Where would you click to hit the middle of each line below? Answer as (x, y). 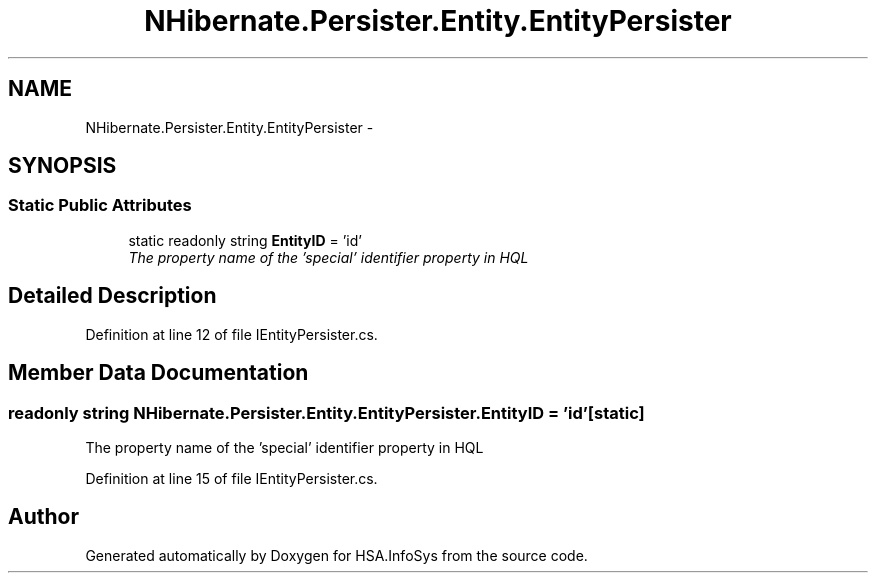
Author (43, 517)
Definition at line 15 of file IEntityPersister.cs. (231, 478)
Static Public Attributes (100, 205)
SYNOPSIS (62, 166)
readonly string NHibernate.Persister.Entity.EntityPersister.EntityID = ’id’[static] (326, 412)
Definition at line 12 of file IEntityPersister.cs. (231, 334)
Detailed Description (112, 296)
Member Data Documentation (158, 373)
